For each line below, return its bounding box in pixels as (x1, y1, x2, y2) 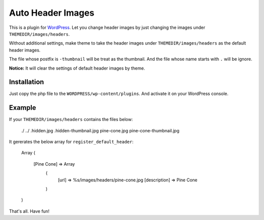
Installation (9, 78, 44, 86)
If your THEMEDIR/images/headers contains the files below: (9, 117, 133, 122)
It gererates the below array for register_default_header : (9, 139, 134, 145)
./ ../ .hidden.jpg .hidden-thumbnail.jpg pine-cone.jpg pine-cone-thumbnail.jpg (21, 127, 179, 133)
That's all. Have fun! (9, 208, 50, 214)
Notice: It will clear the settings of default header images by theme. (9, 65, 145, 71)
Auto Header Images (9, 7, 95, 18)
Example (9, 103, 36, 112)
